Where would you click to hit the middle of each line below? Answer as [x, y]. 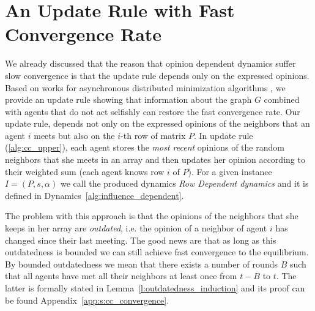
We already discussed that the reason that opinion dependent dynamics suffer [150, 63]
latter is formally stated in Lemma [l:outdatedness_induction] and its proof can [155, 288]
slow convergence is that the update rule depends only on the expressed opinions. [157, 75]
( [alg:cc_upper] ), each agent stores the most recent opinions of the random [145, 147]
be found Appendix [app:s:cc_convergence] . [87, 300]
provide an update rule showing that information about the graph [128, 99]
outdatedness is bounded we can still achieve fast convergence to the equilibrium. [157, 252]
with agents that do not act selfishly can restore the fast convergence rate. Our [153, 111]
